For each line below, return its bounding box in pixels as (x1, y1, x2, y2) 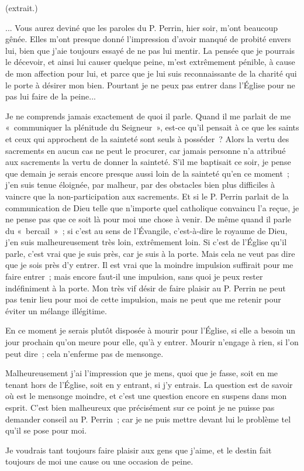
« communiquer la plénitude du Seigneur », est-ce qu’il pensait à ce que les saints (5, 121, 299, 133)
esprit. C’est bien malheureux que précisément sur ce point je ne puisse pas (5, 401, 275, 413)
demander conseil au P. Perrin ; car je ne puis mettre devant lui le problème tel (5, 412, 291, 425)
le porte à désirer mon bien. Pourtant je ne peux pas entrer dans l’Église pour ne (5, 78, 295, 91)
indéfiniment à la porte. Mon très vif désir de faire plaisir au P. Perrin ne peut (5, 281, 286, 294)
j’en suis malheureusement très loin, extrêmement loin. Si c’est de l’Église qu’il (5, 236, 287, 248)
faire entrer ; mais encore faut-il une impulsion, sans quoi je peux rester (5, 270, 263, 283)
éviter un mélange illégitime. (5, 304, 107, 317)
